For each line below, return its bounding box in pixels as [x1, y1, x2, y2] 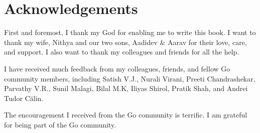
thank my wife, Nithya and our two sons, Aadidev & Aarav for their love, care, [4, 36, 247, 47]
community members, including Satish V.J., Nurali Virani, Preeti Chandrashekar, [4, 73, 255, 83]
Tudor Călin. [4, 92, 44, 103]
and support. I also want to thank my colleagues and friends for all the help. [4, 46, 239, 57]
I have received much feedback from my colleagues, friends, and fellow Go [4, 63, 230, 73]
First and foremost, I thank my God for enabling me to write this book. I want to [4, 27, 256, 37]
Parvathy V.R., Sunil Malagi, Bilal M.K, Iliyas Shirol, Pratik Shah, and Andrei [4, 83, 248, 93]
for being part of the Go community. [4, 119, 116, 129]
